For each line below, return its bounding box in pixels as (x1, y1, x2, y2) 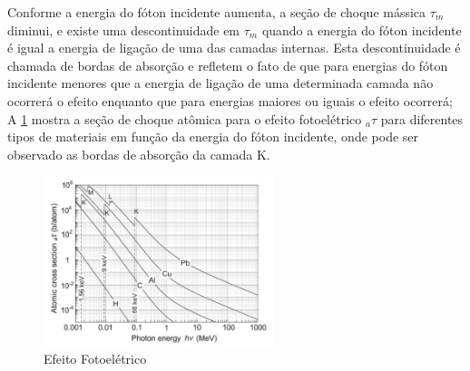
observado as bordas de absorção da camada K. (7, 144, 270, 163)
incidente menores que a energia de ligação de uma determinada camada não (7, 73, 434, 93)
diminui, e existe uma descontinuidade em (7, 20, 240, 39)
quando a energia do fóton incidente (261, 20, 462, 39)
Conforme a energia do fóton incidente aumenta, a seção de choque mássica (7, 3, 426, 21)
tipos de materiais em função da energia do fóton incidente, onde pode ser (7, 127, 419, 146)
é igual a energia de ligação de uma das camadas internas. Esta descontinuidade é (7, 38, 461, 57)
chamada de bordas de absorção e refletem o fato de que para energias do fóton (7, 55, 448, 74)
